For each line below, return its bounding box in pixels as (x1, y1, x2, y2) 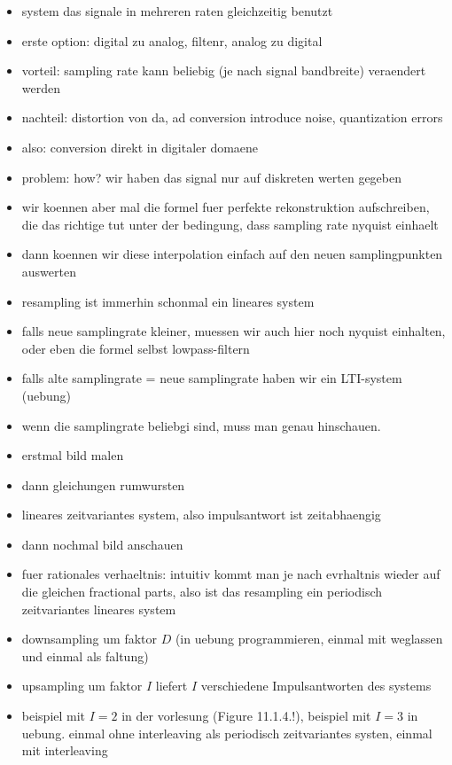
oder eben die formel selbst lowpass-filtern (21, 339, 250, 357)
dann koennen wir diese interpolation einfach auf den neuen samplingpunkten (21, 245, 443, 263)
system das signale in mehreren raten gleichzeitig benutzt (21, 2, 333, 20)
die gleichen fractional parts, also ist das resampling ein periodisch (21, 582, 383, 601)
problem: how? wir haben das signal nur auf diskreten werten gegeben (21, 168, 402, 186)
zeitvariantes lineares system (21, 599, 176, 618)
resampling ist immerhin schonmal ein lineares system (21, 292, 315, 310)
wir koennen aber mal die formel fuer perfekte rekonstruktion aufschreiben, (21, 198, 430, 216)
